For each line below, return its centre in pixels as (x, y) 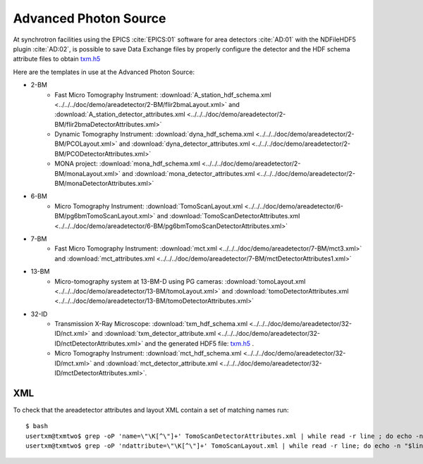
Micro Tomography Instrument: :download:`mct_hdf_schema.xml (148, 353)
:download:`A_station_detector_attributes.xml (120, 114)
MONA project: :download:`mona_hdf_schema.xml (128, 164)
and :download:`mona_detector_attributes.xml (189, 173)
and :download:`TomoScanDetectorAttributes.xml (228, 216)
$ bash (37, 426)
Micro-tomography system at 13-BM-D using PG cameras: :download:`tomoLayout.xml (180, 281)
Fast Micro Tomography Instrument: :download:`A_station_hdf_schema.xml (163, 94)
